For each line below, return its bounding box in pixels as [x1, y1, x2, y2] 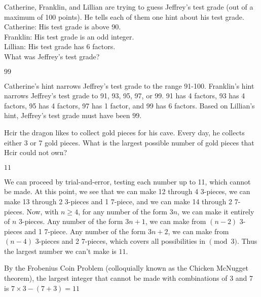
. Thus [237, 236, 257, 246]
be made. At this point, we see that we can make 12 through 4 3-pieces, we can [4, 186, 250, 197]
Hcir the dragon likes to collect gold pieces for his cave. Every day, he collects [4, 127, 245, 137]
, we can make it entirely [177, 206, 254, 216]
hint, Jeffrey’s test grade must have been [4, 110, 130, 121]
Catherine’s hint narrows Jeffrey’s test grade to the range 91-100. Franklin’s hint [4, 80, 254, 91]
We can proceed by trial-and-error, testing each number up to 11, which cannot [4, 176, 251, 187]
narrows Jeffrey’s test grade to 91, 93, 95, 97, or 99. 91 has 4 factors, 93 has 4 [4, 90, 245, 101]
